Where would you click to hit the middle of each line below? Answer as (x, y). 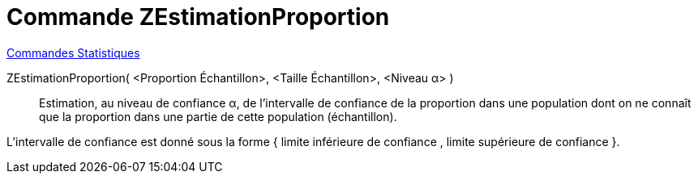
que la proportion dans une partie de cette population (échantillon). (218, 116)
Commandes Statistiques (73, 52)
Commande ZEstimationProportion (198, 17)
